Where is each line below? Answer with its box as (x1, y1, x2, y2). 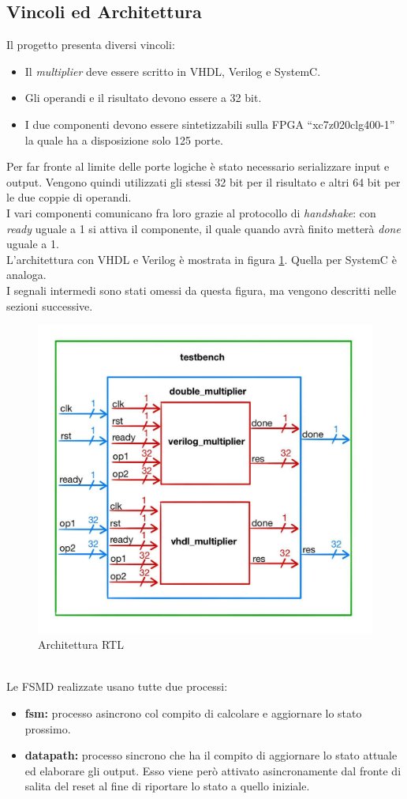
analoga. (6, 266, 47, 283)
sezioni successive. (6, 297, 93, 314)
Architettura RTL (38, 636, 124, 653)
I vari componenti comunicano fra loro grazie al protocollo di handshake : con (6, 204, 376, 220)
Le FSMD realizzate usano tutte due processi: (6, 678, 228, 695)
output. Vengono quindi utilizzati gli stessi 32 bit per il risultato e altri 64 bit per (6, 173, 401, 190)
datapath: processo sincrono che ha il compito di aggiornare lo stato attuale (24, 747, 398, 763)
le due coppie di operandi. (6, 189, 132, 205)
